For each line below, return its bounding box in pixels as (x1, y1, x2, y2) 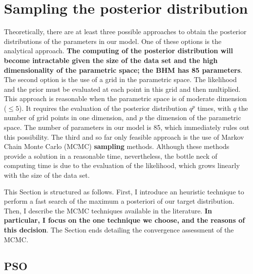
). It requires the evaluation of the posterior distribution (19, 103, 187, 113)
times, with (197, 103, 231, 113)
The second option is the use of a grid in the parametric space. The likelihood (4, 74, 237, 84)
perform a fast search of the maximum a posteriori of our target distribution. (4, 196, 234, 206)
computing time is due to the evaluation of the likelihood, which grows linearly (4, 160, 240, 170)
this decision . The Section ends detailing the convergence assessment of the (4, 225, 234, 234)
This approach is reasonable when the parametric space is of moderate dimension (4, 93, 247, 104)
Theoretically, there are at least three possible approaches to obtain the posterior (4, 26, 247, 37)
